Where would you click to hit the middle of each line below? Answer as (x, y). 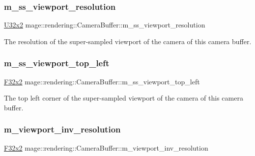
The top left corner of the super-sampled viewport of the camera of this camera (124, 98)
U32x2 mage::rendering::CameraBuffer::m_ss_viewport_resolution (105, 25)
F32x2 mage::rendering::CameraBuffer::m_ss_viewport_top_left (102, 81)
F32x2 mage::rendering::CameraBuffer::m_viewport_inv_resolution (106, 147)
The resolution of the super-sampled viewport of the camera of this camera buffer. (128, 41)
